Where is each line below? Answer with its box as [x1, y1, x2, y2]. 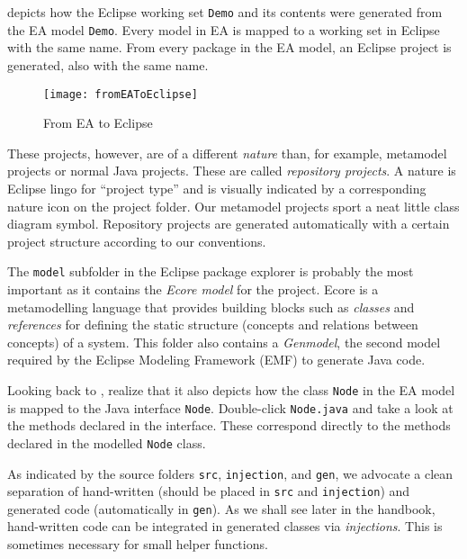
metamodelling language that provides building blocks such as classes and [7, 297, 415, 316]
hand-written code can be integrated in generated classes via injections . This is [7, 517, 443, 536]
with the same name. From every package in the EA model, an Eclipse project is [7, 38, 452, 57]
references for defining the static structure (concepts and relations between [7, 315, 418, 334]
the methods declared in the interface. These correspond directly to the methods [7, 416, 451, 435]
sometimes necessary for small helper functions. [7, 535, 268, 554]
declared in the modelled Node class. [7, 433, 206, 452]
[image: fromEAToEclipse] [43, 87, 198, 101]
